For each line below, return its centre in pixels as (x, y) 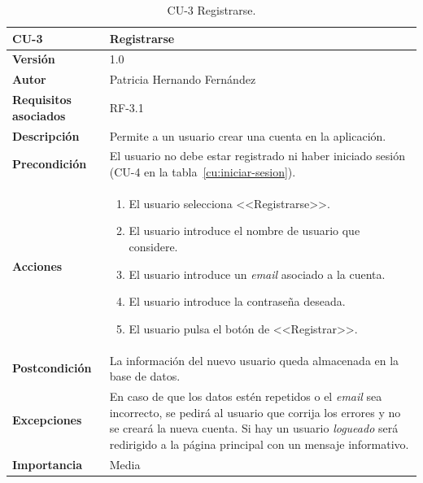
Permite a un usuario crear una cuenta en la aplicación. (248, 135)
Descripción (46, 135)
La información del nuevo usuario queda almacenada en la (254, 360)
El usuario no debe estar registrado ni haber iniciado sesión (257, 156)
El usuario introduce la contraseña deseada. (237, 301)
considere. (153, 247)
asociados (39, 115)
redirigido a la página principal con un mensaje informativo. (259, 444)
